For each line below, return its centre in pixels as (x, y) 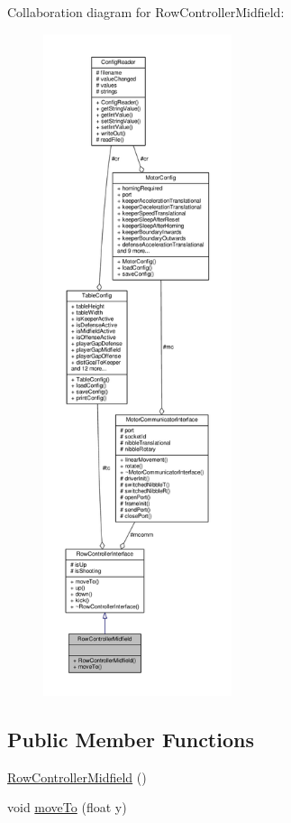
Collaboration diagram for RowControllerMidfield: (146, 12)
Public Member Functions (131, 739)
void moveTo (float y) (67, 807)
